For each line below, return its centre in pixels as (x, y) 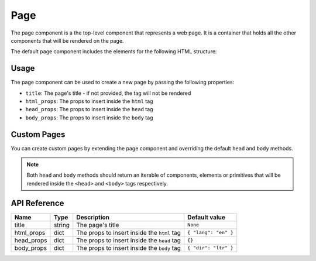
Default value (206, 217)
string (62, 225)
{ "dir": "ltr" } (210, 248)
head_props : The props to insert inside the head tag (89, 109)
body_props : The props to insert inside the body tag (89, 118)
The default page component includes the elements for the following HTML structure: (114, 51)
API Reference (37, 203)
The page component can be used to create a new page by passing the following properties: (122, 83)
